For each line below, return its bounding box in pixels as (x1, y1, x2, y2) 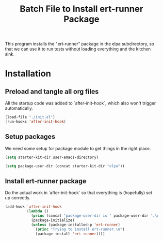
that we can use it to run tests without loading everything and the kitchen (5, 46, 151, 52)
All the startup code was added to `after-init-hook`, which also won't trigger (5, 100, 156, 106)
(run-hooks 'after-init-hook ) (5, 120, 66, 124)
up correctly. (5, 195, 31, 201)
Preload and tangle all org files (5, 87, 99, 95)
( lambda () (26, 209, 49, 214)
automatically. (5, 105, 33, 111)
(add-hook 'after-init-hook (5, 204, 62, 209)
